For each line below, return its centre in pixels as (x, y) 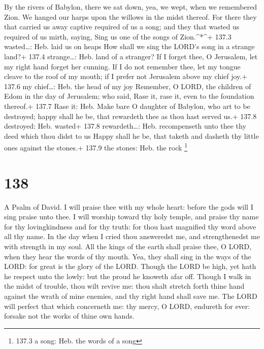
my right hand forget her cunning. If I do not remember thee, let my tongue (122, 66)
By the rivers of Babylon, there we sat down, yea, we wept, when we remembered (131, 7)
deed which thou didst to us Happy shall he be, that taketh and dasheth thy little (131, 135)
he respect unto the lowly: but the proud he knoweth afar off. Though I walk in (128, 276)
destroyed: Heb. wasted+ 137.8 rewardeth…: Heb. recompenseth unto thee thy (125, 126)
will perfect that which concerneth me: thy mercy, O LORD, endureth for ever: (127, 306)
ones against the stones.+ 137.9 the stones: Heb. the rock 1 (96, 147)
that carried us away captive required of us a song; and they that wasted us (122, 27)
